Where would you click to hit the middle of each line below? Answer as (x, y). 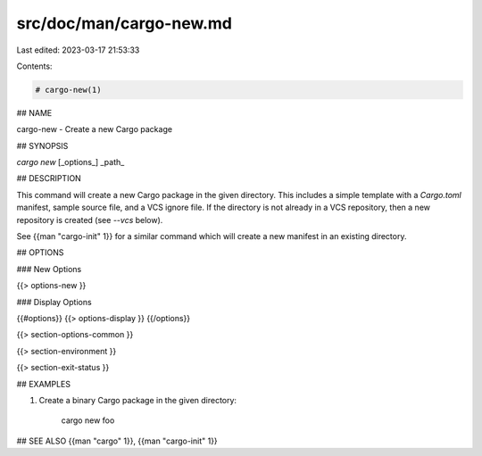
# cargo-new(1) (68, 90)
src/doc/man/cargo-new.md (124, 23)
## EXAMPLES (44, 384)
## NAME (34, 112)
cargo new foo (88, 420)
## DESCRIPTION (49, 178)
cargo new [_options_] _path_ (71, 162)
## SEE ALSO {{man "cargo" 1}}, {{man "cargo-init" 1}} (117, 441)
